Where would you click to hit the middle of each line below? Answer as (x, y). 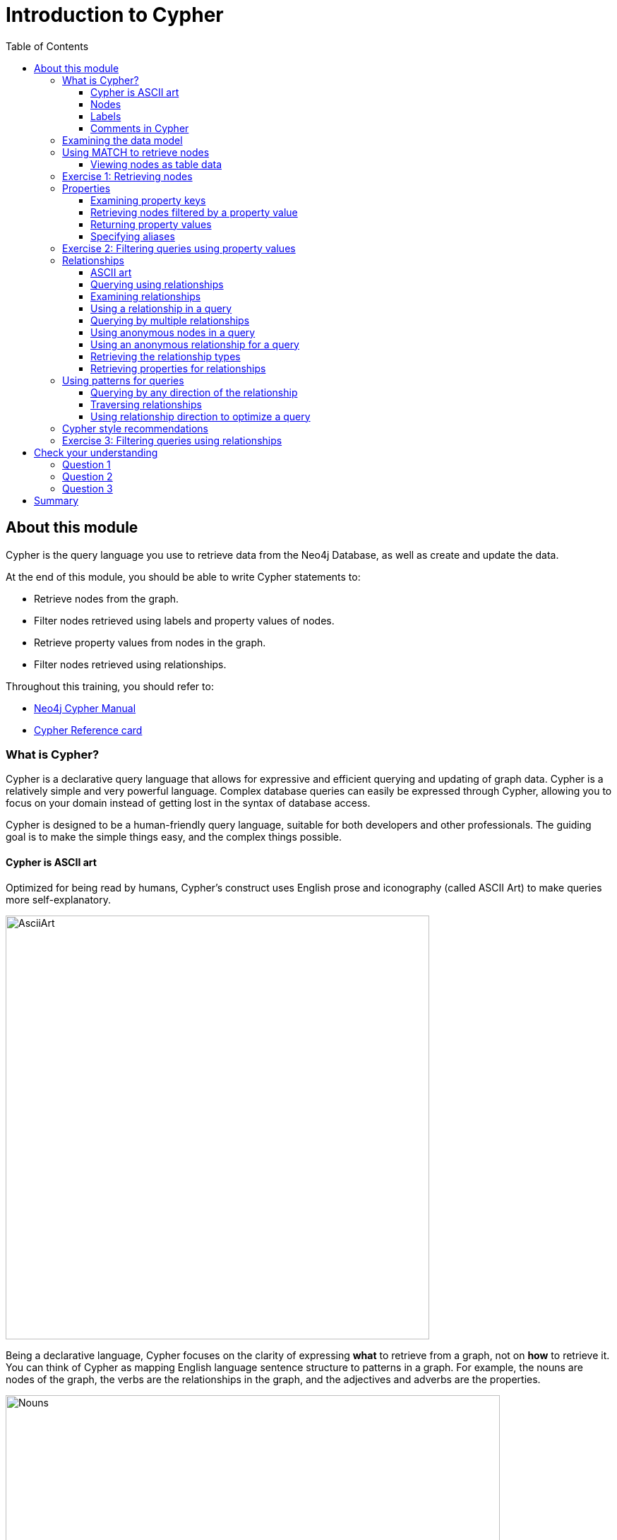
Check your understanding (96, 452)
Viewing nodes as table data (156, 164)
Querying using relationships (157, 284)
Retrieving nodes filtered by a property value (194, 212)
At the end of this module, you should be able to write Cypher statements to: (183, 576)
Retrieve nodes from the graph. (107, 598)
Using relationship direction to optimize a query (200, 416)
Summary (56, 500)
